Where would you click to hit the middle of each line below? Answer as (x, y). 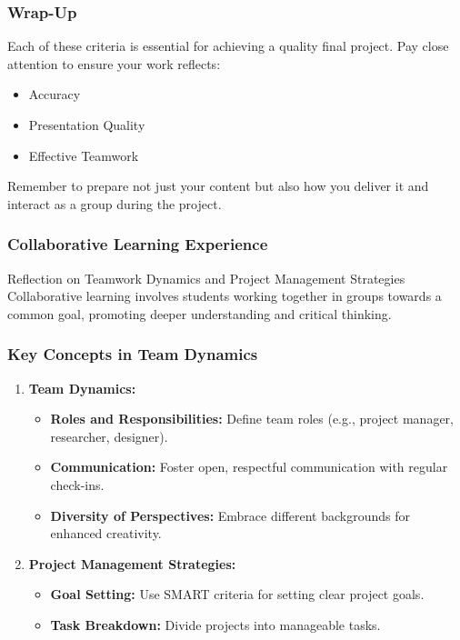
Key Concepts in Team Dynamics (133, 354)
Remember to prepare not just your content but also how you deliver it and (218, 186)
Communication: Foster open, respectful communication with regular (249, 467)
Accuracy (55, 94)
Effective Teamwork (84, 155)
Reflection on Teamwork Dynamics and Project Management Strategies (206, 278)
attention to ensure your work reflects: (114, 63)
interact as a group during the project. (115, 203)
